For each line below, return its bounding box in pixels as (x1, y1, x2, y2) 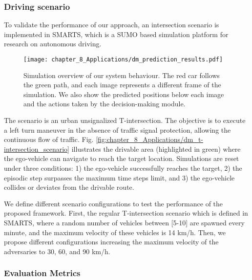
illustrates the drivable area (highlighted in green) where (71, 143, 241, 154)
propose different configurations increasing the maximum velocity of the (4, 237, 219, 247)
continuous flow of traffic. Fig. (4, 134, 94, 144)
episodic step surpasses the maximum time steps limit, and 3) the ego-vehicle (4, 172, 235, 182)
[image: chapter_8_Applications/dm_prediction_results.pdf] (23, 56, 223, 63)
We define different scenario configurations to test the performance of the (4, 198, 223, 208)
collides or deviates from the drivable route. (4, 182, 134, 192)
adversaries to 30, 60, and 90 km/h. (4, 246, 110, 256)
